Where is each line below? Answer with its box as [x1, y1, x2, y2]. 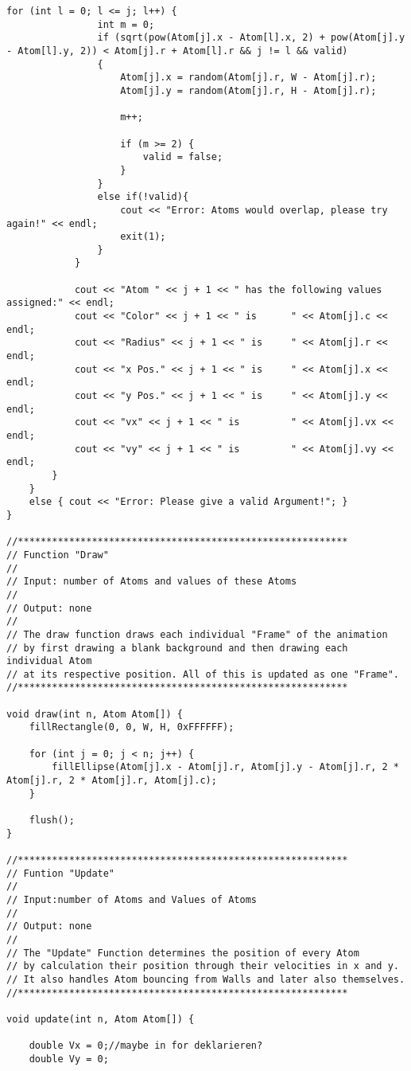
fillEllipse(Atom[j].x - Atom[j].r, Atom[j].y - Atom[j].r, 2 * [52, 761, 399, 773]
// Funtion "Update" [6, 867, 115, 879]
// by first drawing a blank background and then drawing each [6, 642, 348, 654]
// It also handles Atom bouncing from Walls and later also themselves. [6, 973, 405, 985]
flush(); [29, 815, 75, 827]
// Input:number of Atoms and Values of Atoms [6, 893, 257, 905]
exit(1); [120, 231, 166, 243]
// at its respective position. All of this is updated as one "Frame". [6, 668, 399, 680]
